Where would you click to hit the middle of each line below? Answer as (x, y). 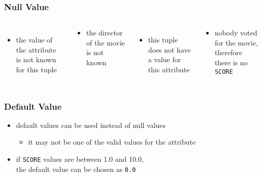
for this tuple (36, 69)
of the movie (105, 42)
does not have (169, 49)
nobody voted (236, 33)
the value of (34, 40)
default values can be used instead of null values (91, 125)
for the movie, (236, 42)
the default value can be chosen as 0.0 (76, 169)
